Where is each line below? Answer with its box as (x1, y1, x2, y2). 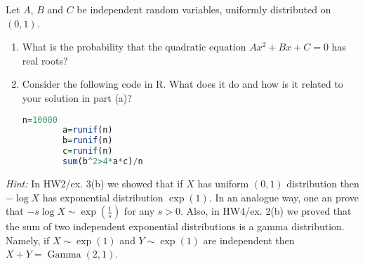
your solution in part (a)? (22, 90, 132, 105)
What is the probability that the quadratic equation (22, 39, 246, 54)
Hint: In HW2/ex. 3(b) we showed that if (6, 175, 183, 190)
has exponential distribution (42, 189, 164, 204)
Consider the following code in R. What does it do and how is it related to (22, 77, 343, 91)
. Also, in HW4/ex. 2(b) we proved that (180, 204, 352, 218)
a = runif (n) (62, 125, 113, 135)
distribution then (286, 175, 359, 190)
